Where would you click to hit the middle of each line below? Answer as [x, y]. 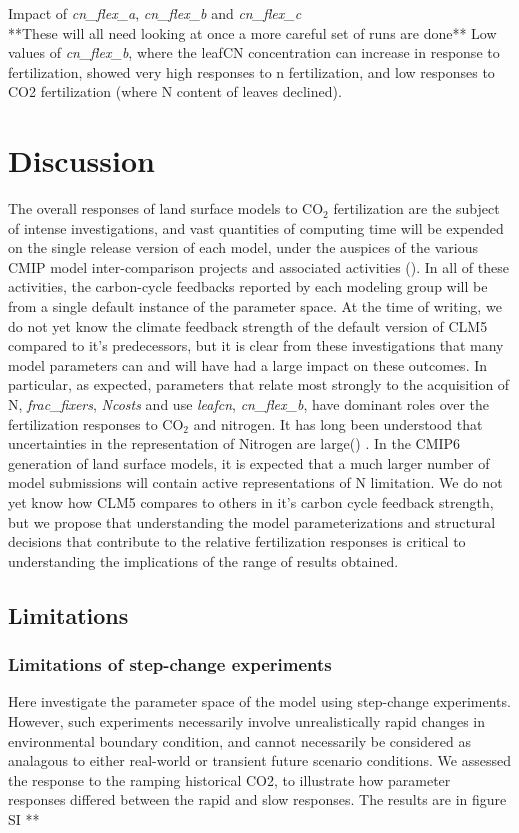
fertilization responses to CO [96, 423]
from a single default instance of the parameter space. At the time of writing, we [255, 306]
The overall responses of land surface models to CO [166, 208]
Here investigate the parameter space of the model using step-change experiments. [259, 701]
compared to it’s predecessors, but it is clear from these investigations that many [256, 345]
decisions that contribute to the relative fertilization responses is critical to [237, 541]
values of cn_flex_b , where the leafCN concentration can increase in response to [254, 52]
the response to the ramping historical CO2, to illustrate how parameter [229, 779]
